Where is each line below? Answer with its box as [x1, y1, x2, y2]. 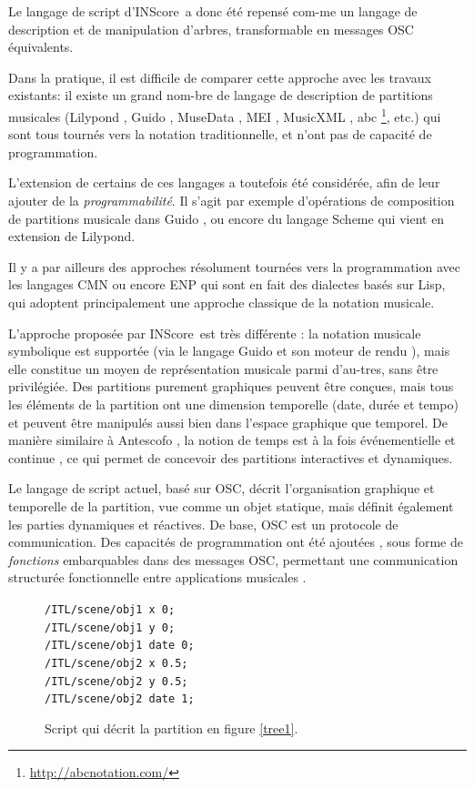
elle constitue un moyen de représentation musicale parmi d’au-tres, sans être [8, 359, 439, 378]
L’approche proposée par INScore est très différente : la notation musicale [8, 323, 421, 342]
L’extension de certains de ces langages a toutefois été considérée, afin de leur [8, 173, 440, 192]
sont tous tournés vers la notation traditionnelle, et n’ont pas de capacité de [8, 125, 432, 144]
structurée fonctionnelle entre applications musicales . [8, 568, 307, 587]
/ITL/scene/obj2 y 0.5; [45, 674, 188, 688]
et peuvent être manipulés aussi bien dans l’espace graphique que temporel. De [8, 412, 448, 431]
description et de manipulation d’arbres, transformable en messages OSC [8, 19, 414, 38]
